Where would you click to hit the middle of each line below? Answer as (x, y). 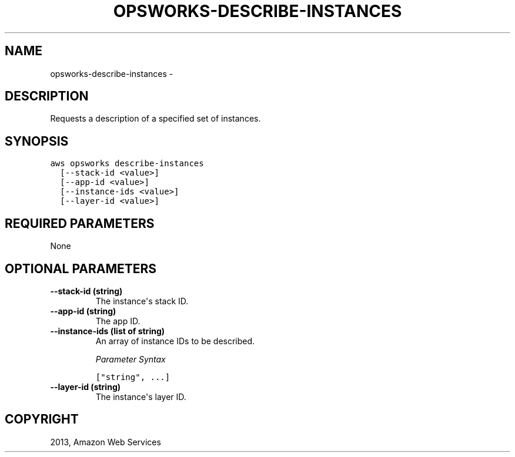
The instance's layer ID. (141, 396)
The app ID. (118, 321)
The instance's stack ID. (142, 301)
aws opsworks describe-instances (127, 164)
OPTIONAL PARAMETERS (81, 268)
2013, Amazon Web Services (106, 442)
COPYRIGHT (42, 419)
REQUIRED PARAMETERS (80, 223)
